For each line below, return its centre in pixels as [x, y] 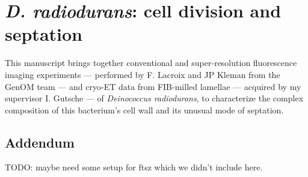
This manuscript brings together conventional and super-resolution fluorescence [151, 63]
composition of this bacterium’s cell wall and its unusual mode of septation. [144, 109]
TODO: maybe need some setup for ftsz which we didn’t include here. [134, 167]
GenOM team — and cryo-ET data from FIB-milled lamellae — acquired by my [153, 86]
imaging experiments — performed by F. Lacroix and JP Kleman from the [143, 74]
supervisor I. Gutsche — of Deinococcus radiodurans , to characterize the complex [154, 98]
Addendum [40, 142]
